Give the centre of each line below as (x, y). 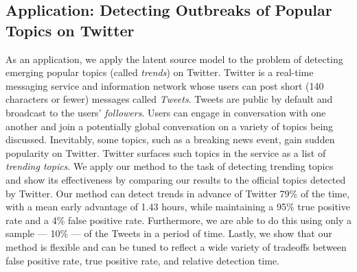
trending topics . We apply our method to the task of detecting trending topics (170, 166)
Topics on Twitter (70, 30)
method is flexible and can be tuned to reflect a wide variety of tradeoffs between (176, 246)
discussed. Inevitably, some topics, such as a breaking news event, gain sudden (170, 139)
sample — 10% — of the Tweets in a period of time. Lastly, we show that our (169, 233)
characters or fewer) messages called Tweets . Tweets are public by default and (169, 99)
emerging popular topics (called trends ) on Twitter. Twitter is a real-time (160, 72)
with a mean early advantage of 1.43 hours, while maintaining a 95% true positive (178, 207)
